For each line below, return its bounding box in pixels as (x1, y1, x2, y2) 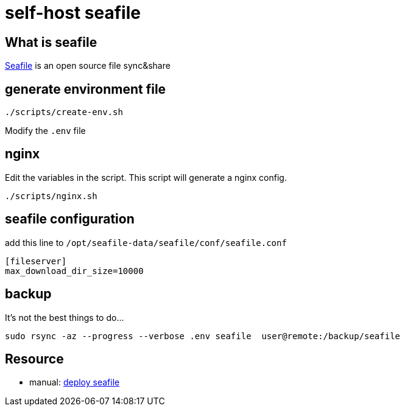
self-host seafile (5, 2, 141, 23)
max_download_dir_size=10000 (5, 265, 144, 276)
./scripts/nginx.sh (5, 191, 97, 201)
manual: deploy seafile (29, 377, 120, 388)
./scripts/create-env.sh (5, 107, 123, 118)
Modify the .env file (5, 125, 86, 136)
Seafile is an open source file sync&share (5, 60, 171, 71)
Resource (5, 351, 64, 367)
